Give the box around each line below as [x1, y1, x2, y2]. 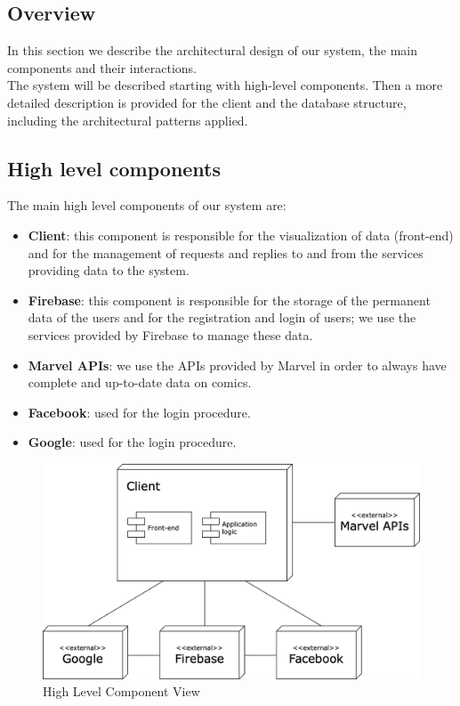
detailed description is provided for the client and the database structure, [7, 93, 407, 111]
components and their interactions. [7, 58, 197, 77]
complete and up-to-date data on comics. [28, 373, 252, 392]
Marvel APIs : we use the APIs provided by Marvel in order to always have [28, 355, 447, 374]
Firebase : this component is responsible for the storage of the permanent [28, 290, 431, 309]
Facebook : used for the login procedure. [28, 402, 251, 421]
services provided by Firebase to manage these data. [28, 325, 313, 344]
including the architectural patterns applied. [7, 110, 248, 129]
